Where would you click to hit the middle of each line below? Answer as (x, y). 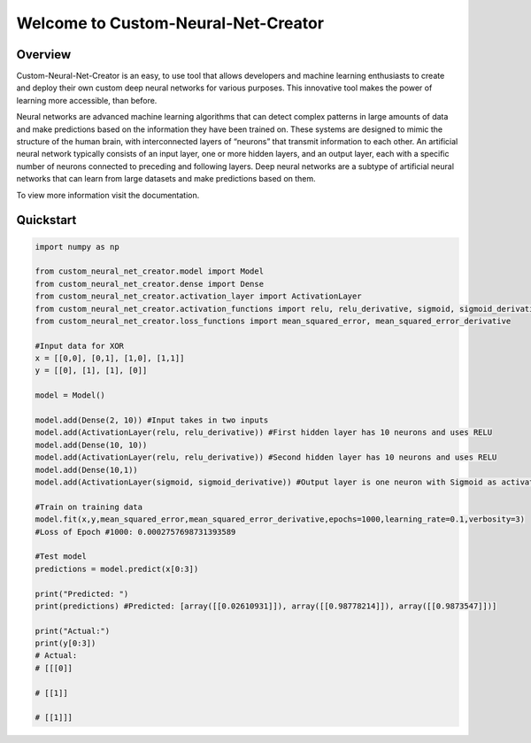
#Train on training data (89, 507)
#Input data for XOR (79, 346)
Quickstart (46, 220)
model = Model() (70, 395)
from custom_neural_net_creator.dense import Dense (150, 284)
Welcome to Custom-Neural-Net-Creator (170, 23)
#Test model (61, 557)
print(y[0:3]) (65, 643)
